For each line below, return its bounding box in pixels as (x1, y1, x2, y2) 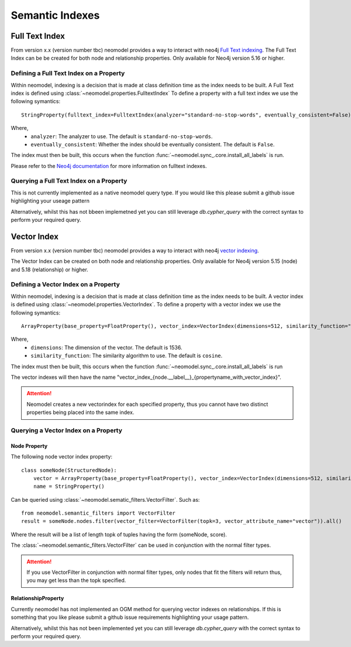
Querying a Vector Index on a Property (11, 426, 123, 434)
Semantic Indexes (11, 9, 100, 22)
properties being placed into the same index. (26, 409, 135, 416)
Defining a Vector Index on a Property (11, 280, 120, 289)
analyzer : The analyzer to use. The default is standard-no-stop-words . (30, 132, 213, 140)
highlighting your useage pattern (11, 197, 90, 204)
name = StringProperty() (33, 483, 105, 490)
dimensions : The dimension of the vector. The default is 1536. (30, 344, 183, 351)
